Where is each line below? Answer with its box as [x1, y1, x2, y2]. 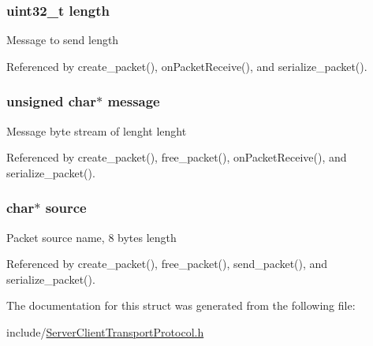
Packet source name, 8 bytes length [6, 229, 177, 245]
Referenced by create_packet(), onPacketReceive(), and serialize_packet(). [6, 58, 367, 74]
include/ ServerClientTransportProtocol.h [6, 324, 204, 340]
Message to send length [6, 32, 119, 48]
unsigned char [6, 91, 96, 111]
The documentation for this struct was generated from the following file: [6, 297, 356, 314]
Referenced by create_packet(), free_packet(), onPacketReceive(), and [6, 149, 347, 166]
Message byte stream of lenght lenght [6, 122, 187, 139]
